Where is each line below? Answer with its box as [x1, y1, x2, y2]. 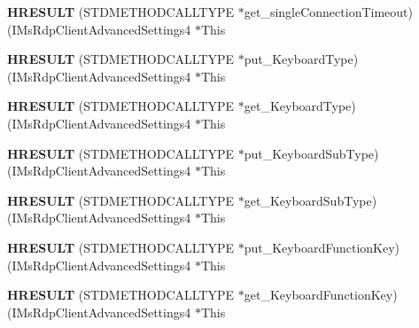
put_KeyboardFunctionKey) [244, 238, 400, 256]
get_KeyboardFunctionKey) [244, 285, 398, 304]
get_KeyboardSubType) [244, 191, 377, 209]
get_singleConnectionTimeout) [244, 3, 413, 20]
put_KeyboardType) [244, 50, 359, 68]
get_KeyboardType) [244, 97, 356, 115]
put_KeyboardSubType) [244, 144, 379, 162]
